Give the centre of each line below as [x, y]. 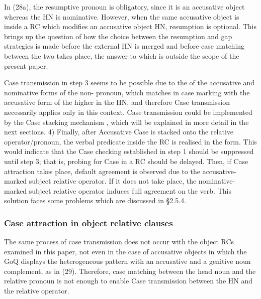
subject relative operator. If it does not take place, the [113, 181]
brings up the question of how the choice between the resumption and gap [118, 36]
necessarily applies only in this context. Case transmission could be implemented [128, 112]
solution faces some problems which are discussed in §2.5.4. [95, 200]
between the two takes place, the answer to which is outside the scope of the [122, 55]
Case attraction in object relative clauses [89, 222]
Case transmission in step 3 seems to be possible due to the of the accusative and [129, 83]
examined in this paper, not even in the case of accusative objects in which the [125, 251]
